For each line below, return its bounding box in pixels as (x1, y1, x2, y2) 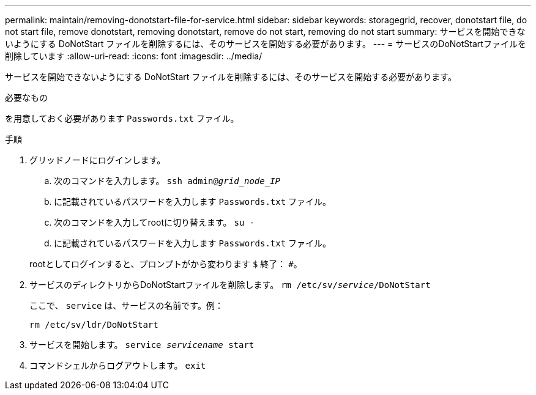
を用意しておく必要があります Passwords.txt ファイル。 (5, 113, 239, 124)
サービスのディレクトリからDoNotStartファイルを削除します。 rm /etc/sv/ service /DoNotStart (29, 279, 431, 290)
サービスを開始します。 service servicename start (29, 339, 255, 350)
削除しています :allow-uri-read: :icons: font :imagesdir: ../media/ (5, 51, 262, 61)
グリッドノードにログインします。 (29, 155, 166, 165)
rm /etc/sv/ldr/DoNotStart (29, 320, 158, 330)
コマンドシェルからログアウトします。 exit (29, 360, 206, 371)
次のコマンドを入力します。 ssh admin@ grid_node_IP (54, 175, 280, 186)
